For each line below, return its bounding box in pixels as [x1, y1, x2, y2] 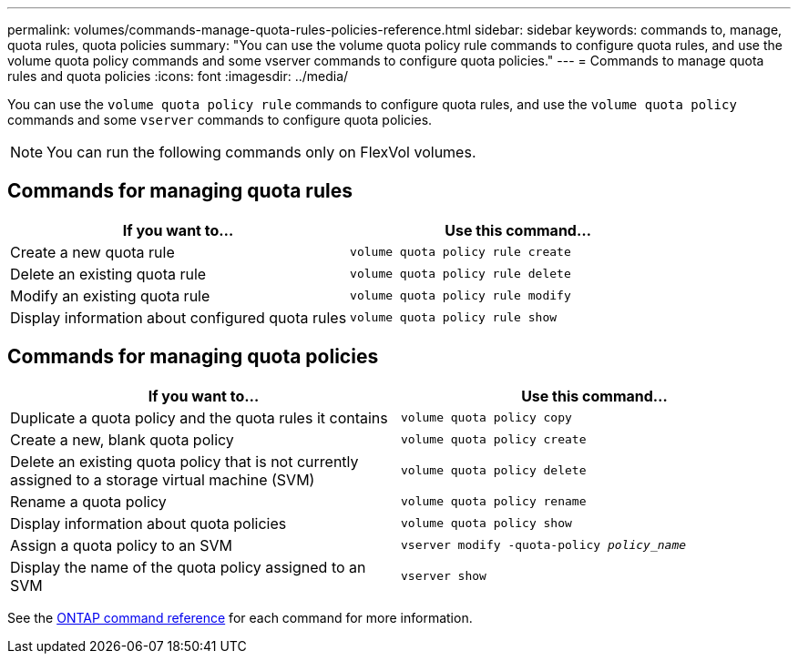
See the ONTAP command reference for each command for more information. [7, 609, 473, 625]
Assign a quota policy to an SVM [10, 535, 233, 554]
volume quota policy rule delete [350, 267, 571, 281]
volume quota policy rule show [350, 310, 558, 325]
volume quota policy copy [401, 411, 572, 425]
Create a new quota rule [10, 242, 175, 261]
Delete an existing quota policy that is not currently [10, 452, 359, 471]
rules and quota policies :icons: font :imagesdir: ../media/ [7, 68, 349, 84]
